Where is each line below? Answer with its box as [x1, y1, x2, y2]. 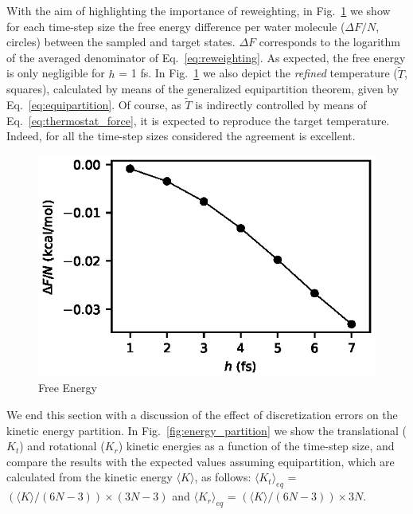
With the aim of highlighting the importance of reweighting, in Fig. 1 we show [6, 2, 391, 18]
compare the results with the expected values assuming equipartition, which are [6, 453, 395, 469]
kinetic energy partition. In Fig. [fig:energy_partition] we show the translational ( [6, 422, 407, 438]
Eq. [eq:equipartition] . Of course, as [6, 96, 181, 112]
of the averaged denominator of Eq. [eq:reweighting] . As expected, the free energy [6, 49, 406, 65]
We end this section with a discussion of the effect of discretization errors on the [6, 406, 398, 422]
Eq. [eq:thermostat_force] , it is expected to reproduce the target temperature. [6, 112, 390, 128]
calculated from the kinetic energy [6, 469, 173, 485]
